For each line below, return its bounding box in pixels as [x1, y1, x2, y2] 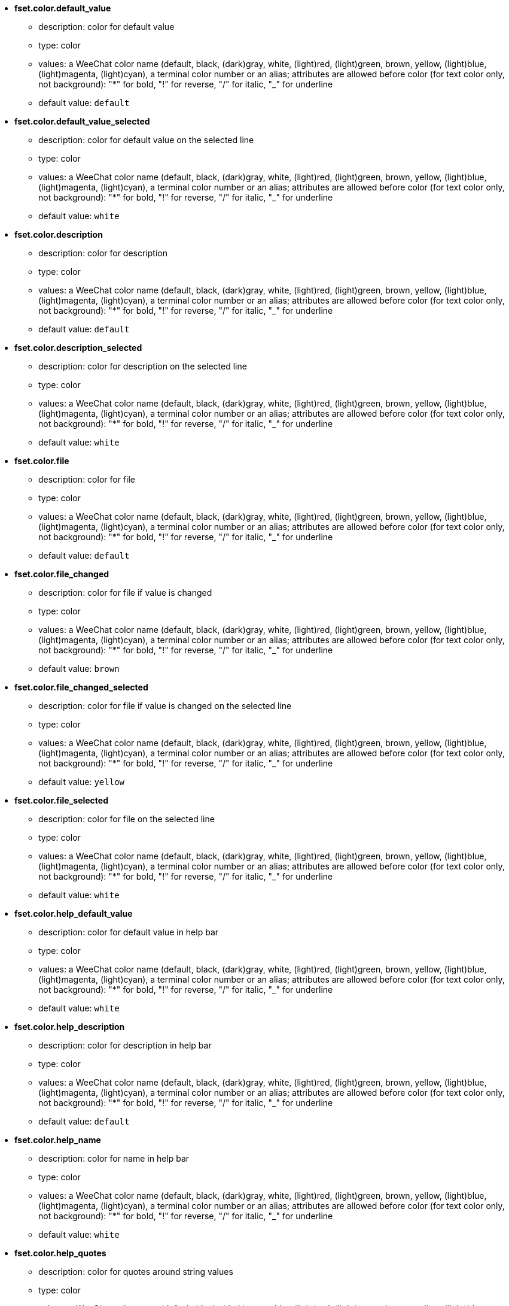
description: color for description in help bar [38, 1040, 212, 1050]
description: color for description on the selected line [38, 361, 247, 371]
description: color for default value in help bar [38, 927, 219, 937]
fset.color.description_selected [14, 343, 142, 353]
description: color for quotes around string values [38, 1266, 233, 1277]
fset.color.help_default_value [14, 908, 133, 919]
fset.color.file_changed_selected [14, 682, 148, 692]
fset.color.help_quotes [14, 1248, 106, 1258]
